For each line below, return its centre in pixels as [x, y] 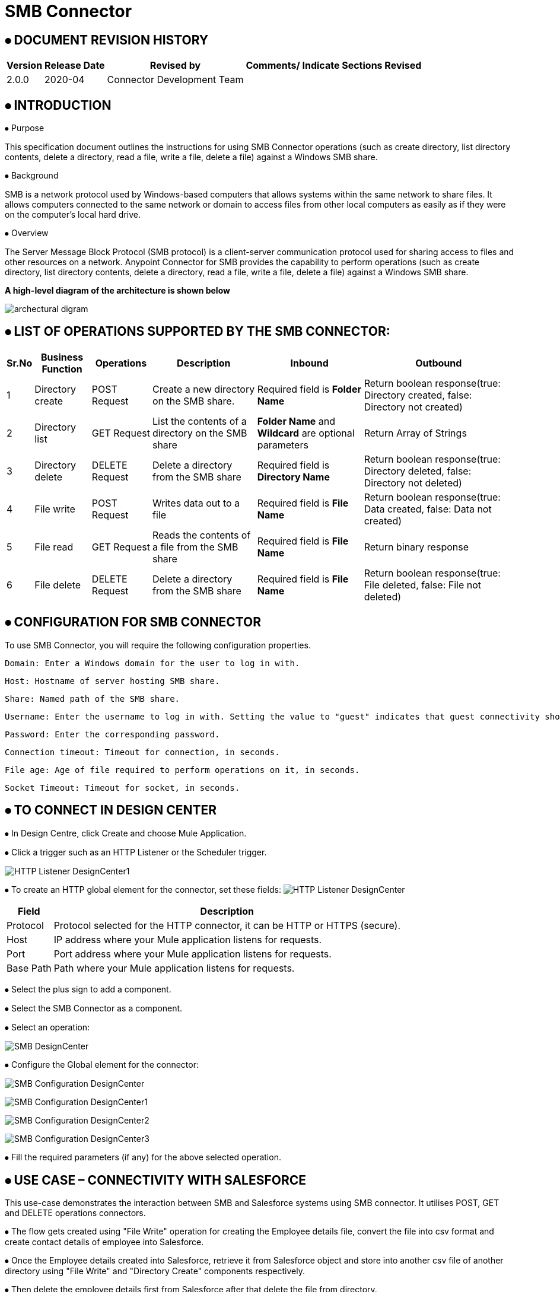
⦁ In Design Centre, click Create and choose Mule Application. [126, 833]
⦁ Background [32, 176]
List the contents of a [199, 421]
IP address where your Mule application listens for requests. [188, 939]
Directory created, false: [418, 395]
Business [62, 357]
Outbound [439, 363]
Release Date [75, 66]
